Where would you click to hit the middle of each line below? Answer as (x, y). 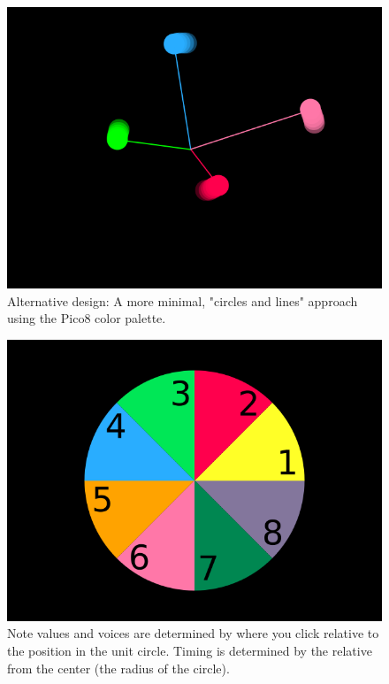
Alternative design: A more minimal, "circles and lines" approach (183, 300)
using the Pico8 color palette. (87, 318)
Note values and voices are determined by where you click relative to (193, 633)
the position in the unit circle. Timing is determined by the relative (190, 650)
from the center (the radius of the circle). (118, 668)
